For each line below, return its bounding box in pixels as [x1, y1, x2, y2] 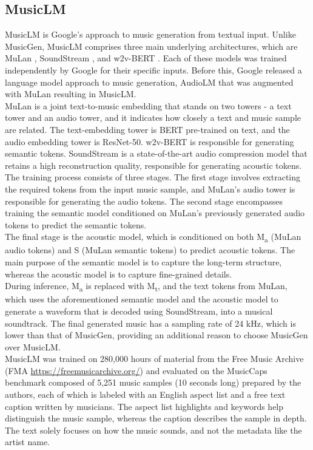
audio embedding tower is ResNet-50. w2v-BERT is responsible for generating [5, 135, 294, 148]
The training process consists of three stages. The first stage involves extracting [5, 171, 301, 183]
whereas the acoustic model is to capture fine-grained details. [5, 267, 232, 280]
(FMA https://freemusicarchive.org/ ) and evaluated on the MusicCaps [5, 364, 268, 377]
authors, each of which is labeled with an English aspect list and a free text [5, 388, 286, 401]
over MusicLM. [5, 340, 61, 353]
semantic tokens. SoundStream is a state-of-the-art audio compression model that [5, 147, 308, 160]
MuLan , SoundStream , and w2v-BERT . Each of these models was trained [5, 52, 287, 64]
